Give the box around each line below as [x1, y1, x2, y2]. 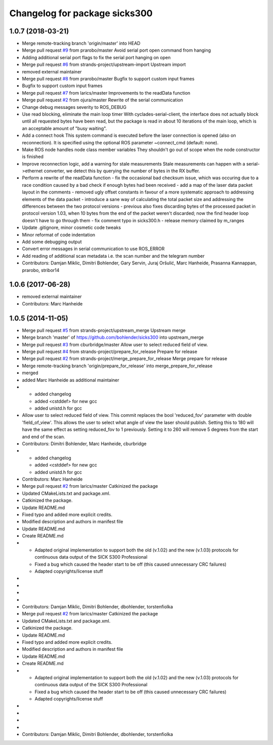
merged [22, 370, 38, 376]
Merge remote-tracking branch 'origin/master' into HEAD [22, 41, 141, 47]
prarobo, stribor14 [22, 267, 60, 273]
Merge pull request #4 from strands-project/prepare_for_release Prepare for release [22, 348, 197, 355]
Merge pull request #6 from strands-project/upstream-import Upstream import [22, 61, 186, 68]
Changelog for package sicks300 [9, 8, 153, 19]
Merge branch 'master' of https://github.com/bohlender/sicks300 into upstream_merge [22, 334, 204, 340]
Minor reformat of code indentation [22, 231, 96, 238]
